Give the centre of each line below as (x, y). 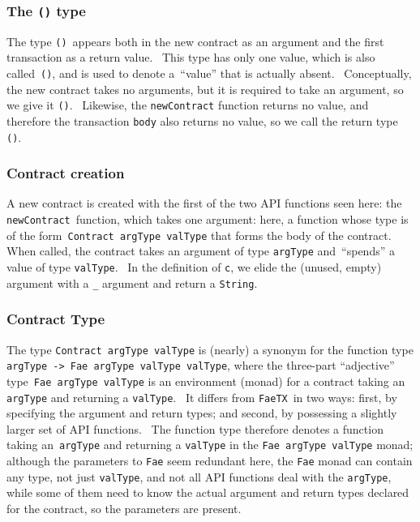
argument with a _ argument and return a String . (132, 282)
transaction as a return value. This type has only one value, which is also (191, 57)
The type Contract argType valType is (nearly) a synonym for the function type (210, 349)
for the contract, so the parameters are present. (124, 508)
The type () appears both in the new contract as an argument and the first (195, 41)
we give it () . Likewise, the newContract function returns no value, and (188, 105)
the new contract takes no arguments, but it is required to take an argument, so (205, 89)
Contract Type (56, 319)
